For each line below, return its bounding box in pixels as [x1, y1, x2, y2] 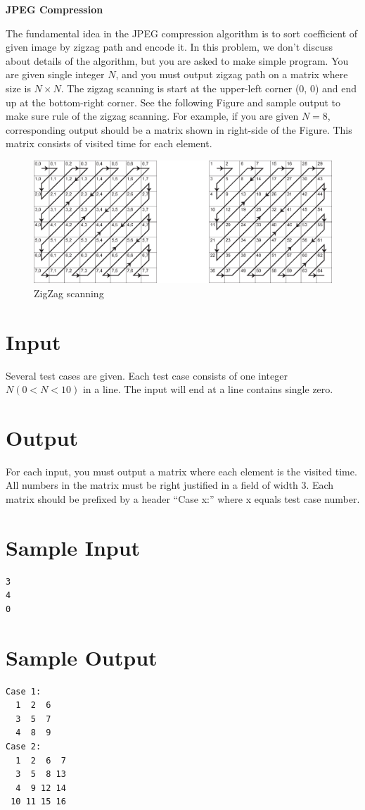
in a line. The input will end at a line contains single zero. [82, 382, 333, 397]
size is [6, 80, 31, 95]
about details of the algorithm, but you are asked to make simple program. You [6, 53, 349, 68]
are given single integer [6, 67, 105, 82]
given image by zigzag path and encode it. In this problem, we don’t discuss [6, 39, 333, 54]
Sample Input [6, 532, 141, 561]
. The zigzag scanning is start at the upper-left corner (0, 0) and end [60, 80, 357, 95]
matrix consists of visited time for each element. [6, 136, 212, 151]
